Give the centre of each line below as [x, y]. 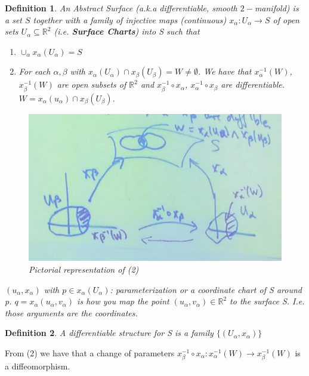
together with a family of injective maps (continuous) [130, 19]
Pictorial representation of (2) [84, 269]
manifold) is [276, 8]
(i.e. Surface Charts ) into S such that [127, 31]
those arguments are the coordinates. [71, 312]
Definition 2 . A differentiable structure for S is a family [109, 333]
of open [286, 19]
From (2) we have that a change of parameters [90, 352]
